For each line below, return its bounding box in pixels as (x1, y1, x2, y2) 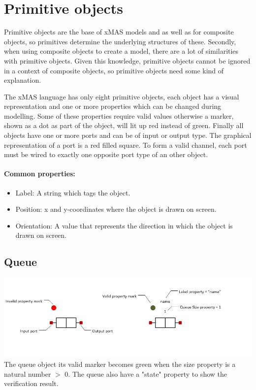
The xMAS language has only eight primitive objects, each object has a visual (4, 91, 239, 101)
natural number (4, 368, 51, 379)
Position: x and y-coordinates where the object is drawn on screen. (15, 204, 217, 214)
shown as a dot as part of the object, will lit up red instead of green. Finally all (4, 120, 244, 130)
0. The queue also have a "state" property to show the (64, 368, 227, 379)
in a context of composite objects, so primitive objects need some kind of (4, 65, 224, 75)
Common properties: (4, 168, 75, 179)
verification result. (4, 378, 59, 389)
